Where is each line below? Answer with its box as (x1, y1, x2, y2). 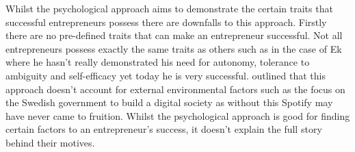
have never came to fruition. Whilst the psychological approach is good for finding (5, 108, 350, 123)
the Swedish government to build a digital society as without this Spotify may (5, 95, 333, 110)
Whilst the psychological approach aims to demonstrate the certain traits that (5, 1, 333, 15)
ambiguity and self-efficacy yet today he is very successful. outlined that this (5, 68, 326, 82)
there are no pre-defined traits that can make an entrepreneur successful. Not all (5, 28, 343, 42)
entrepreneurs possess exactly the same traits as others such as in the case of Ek (5, 41, 342, 55)
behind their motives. (5, 135, 95, 149)
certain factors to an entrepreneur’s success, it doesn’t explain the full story (5, 122, 322, 136)
